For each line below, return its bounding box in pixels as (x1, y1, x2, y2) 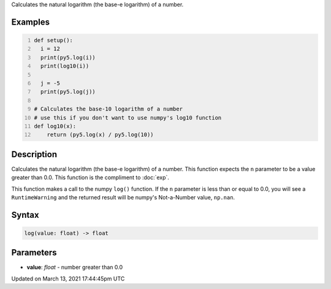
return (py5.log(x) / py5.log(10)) (47, 131, 154, 138)
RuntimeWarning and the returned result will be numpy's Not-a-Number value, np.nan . (11, 193, 235, 201)
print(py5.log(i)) (40, 54, 96, 61)
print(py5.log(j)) (40, 88, 96, 95)
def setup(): (34, 37, 74, 44)
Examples (11, 17, 50, 27)
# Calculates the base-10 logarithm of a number (34, 106, 183, 113)
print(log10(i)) (40, 63, 89, 70)
